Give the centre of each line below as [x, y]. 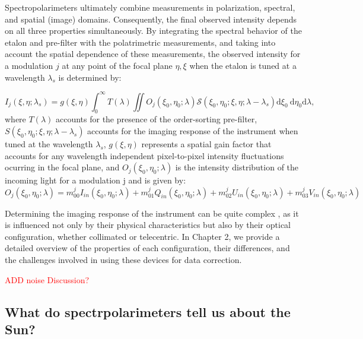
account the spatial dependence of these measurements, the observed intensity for [153, 54]
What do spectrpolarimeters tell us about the [148, 311]
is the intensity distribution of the [237, 167]
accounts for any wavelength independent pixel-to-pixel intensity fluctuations [144, 155]
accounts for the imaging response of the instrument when [193, 131]
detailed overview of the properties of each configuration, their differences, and [147, 248]
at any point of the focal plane [117, 65]
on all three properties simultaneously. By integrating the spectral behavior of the [153, 31]
